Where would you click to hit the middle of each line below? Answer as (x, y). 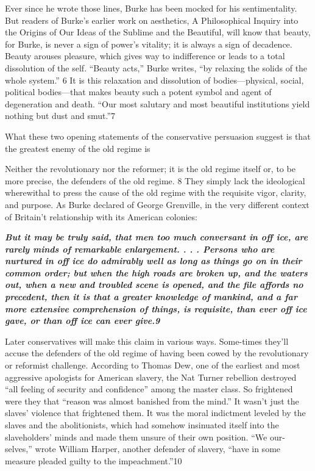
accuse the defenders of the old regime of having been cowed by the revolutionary (157, 353)
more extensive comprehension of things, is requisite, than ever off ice (156, 308)
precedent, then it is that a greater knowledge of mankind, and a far (151, 297)
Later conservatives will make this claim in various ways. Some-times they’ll (147, 341)
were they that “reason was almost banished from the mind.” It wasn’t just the (152, 401)
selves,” (19, 449)
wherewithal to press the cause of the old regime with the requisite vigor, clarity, (156, 192)
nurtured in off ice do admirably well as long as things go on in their (154, 261)
